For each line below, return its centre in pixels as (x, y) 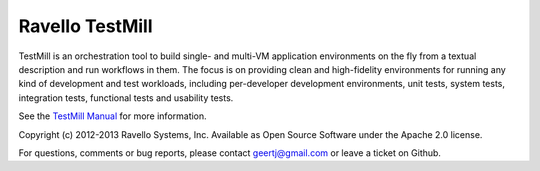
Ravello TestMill (86, 26)
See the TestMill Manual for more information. (112, 116)
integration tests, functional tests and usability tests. (126, 97)
